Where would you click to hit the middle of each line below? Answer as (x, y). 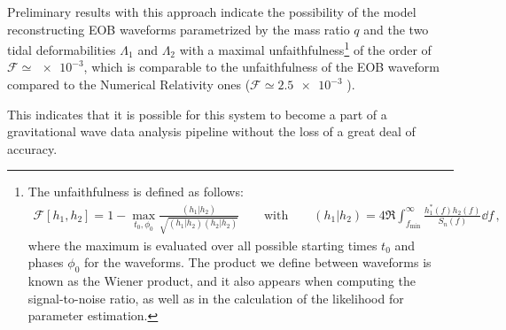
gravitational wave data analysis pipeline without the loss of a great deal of (211, 131)
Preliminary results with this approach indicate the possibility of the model (212, 12)
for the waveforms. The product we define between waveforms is (257, 262)
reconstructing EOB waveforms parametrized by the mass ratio (179, 29)
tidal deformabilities (62, 49)
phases (46, 262)
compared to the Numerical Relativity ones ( (129, 84)
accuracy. (32, 148)
